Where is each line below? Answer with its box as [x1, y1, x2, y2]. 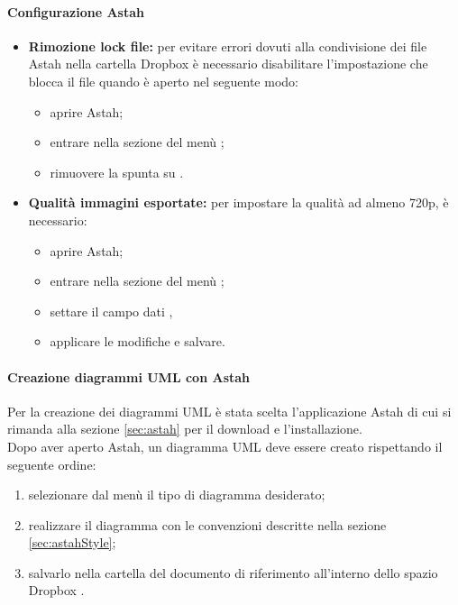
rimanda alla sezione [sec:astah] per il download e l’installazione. [7, 419, 362, 438]
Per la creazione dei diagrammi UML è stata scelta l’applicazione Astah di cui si [7, 401, 452, 420]
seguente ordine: [7, 454, 96, 473]
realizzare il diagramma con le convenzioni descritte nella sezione [28, 515, 387, 534]
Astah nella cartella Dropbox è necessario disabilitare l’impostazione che [28, 54, 428, 73]
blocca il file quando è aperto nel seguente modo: [28, 71, 298, 90]
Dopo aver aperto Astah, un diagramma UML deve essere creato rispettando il [7, 436, 443, 455]
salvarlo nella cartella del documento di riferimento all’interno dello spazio [28, 563, 438, 582]
